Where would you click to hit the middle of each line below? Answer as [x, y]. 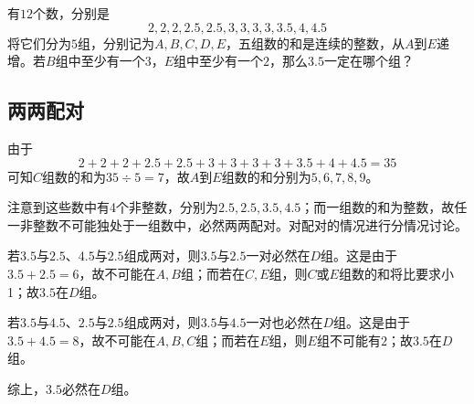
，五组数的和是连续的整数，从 [316, 43]
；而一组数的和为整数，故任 [384, 207]
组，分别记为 [116, 43]
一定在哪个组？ [369, 61]
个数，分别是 [71, 13]
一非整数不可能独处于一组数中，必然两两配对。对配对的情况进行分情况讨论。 [237, 224]
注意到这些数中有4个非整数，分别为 [113, 207]
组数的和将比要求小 [396, 273]
